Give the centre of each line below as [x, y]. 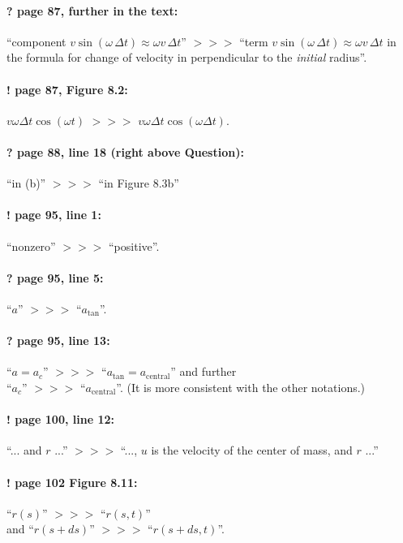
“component [36, 41]
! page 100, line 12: [60, 419]
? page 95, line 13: [58, 340]
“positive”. [134, 246]
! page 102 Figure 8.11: [72, 482]
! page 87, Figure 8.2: [67, 89]
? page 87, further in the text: [92, 10]
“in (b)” [26, 183]
